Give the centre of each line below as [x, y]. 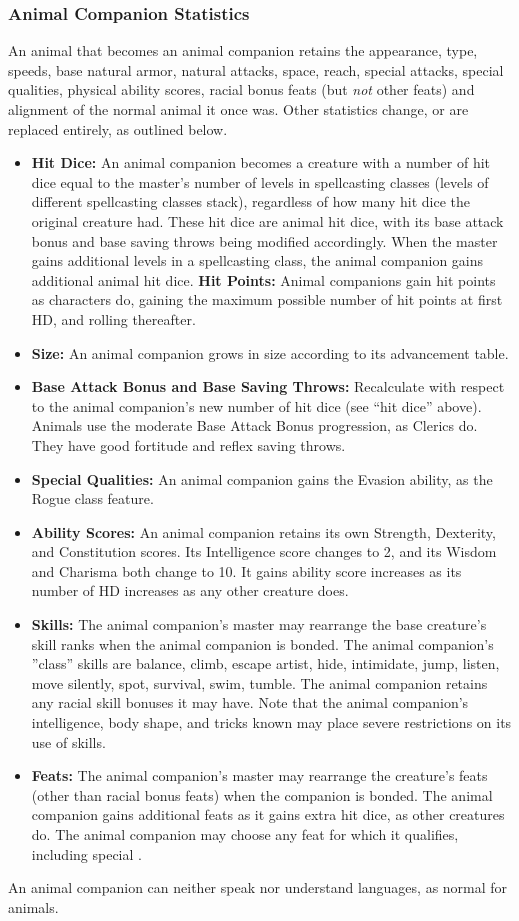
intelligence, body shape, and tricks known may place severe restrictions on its [271, 722]
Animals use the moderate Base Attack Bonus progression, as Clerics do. [254, 425]
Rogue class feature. [92, 498]
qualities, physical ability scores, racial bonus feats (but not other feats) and [241, 89]
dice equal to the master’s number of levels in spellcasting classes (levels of [260, 181]
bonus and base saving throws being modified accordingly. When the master [264, 240]
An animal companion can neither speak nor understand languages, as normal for [258, 887]
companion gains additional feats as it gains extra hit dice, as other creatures [268, 814]
